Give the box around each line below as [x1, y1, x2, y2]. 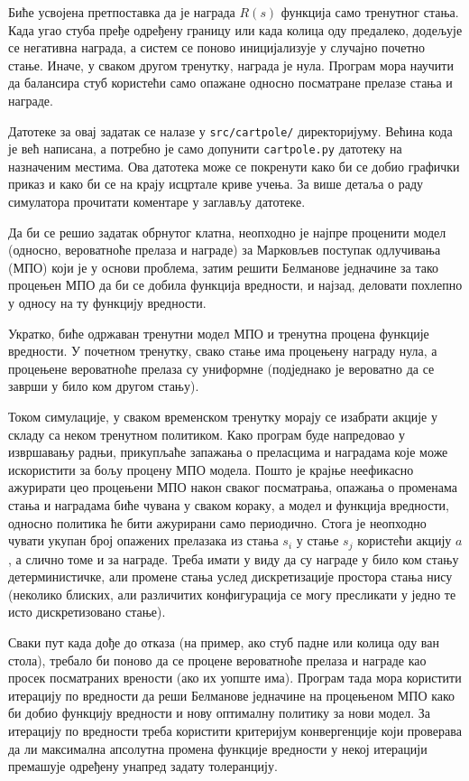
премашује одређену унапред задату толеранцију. [8, 757, 278, 776]
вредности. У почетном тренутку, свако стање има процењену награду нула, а [8, 341, 437, 360]
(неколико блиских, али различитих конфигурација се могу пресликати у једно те [8, 584, 456, 603]
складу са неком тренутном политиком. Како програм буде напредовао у [8, 424, 406, 443]
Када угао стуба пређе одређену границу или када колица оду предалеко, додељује [8, 20, 463, 39]
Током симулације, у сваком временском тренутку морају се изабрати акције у [8, 407, 437, 425]
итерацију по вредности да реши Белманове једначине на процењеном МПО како [8, 685, 455, 704]
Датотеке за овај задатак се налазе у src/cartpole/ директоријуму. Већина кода [8, 121, 453, 140]
